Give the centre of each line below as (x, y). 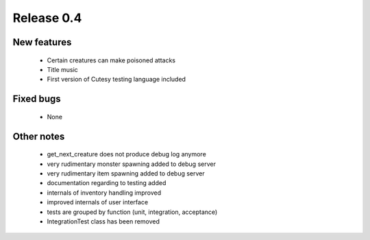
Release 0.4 (47, 18)
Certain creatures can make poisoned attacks (111, 60)
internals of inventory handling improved (104, 193)
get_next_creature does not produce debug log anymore (127, 154)
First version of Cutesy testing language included (116, 80)
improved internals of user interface (98, 202)
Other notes (39, 136)
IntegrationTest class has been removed (103, 221)
